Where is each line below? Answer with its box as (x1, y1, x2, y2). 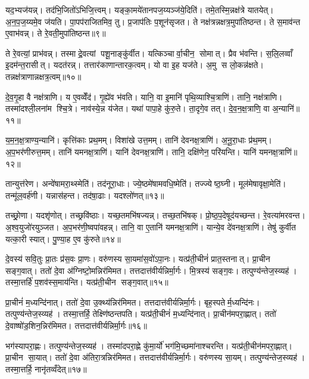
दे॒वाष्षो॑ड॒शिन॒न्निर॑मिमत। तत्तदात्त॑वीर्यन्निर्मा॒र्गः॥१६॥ (5, 319, 147, 332)
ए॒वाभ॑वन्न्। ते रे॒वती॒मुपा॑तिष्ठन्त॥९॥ (5, 27, 106, 39)
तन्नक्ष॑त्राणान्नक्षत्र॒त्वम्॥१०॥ (5, 70, 82, 82)
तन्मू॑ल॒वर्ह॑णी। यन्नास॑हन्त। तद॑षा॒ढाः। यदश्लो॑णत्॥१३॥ (5, 189, 164, 201)
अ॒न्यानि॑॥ (272, 102, 300, 115)
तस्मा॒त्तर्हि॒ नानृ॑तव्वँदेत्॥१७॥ (5, 362, 87, 375)
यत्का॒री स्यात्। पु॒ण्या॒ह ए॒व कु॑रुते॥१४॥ (5, 232, 121, 245)
